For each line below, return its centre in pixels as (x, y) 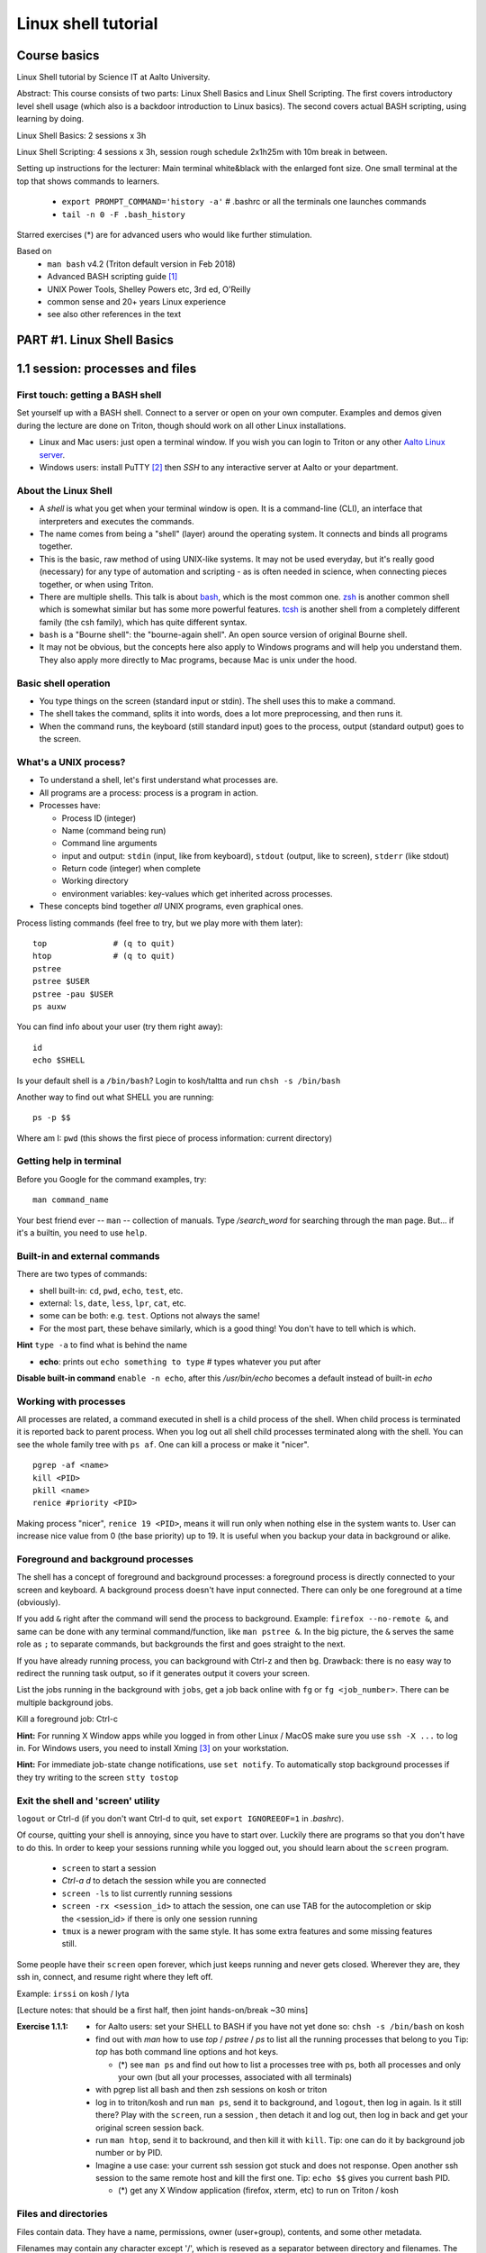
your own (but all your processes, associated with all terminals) (235, 2076)
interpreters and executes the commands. (117, 521)
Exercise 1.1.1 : (43, 2027)
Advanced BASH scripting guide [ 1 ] (112, 277)
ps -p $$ (52, 1118)
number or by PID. (129, 2153)
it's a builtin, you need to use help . (82, 1233)
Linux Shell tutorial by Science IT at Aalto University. (113, 78)
